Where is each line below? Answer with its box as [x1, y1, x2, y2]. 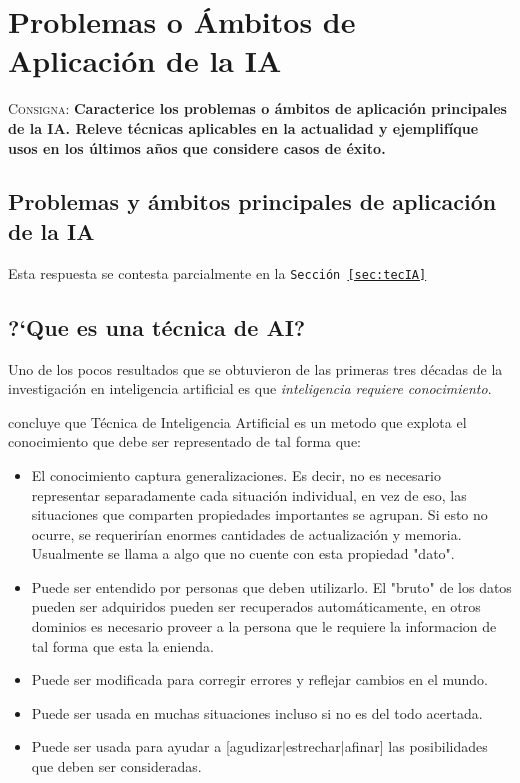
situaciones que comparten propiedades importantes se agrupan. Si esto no [31, 504, 488, 525]
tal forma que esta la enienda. [31, 635, 214, 656]
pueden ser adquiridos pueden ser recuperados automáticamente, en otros [31, 596, 481, 617]
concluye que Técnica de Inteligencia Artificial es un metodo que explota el [8, 411, 467, 432]
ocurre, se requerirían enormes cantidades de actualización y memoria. [31, 523, 462, 544]
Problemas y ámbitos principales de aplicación [8, 186, 497, 217]
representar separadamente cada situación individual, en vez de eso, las [31, 484, 467, 505]
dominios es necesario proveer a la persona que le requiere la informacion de [31, 616, 497, 637]
